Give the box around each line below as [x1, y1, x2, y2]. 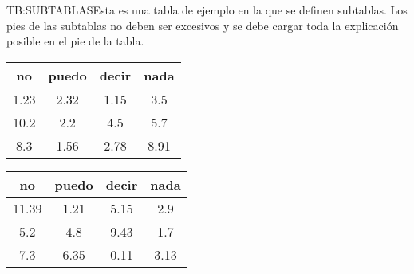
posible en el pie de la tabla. [6, 33, 144, 49]
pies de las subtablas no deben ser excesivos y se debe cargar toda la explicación [6, 17, 399, 33]
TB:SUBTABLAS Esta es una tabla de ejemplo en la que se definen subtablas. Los [6, 2, 408, 18]
